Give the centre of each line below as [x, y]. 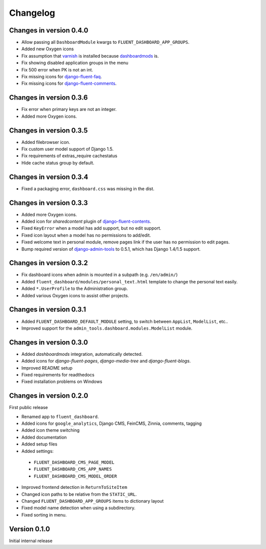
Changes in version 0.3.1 [48, 310]
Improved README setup [47, 368]
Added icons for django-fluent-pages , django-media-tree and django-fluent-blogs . [106, 361]
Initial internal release [31, 541]
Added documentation [44, 437]
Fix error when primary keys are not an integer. [69, 109]
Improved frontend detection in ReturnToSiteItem [74, 487]
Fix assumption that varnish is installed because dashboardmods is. [90, 56]
